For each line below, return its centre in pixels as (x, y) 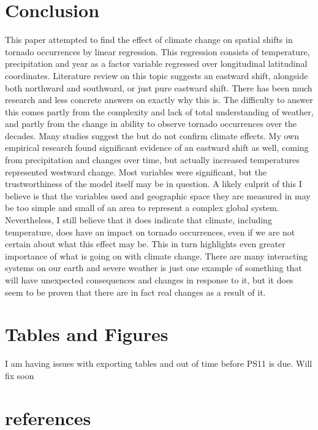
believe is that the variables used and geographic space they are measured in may (158, 195)
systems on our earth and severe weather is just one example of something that (153, 268)
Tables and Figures (87, 334)
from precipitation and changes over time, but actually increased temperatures (152, 160)
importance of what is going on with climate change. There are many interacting (157, 255)
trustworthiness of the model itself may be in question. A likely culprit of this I (153, 184)
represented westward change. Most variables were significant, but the (136, 171)
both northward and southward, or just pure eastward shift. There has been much (159, 87)
